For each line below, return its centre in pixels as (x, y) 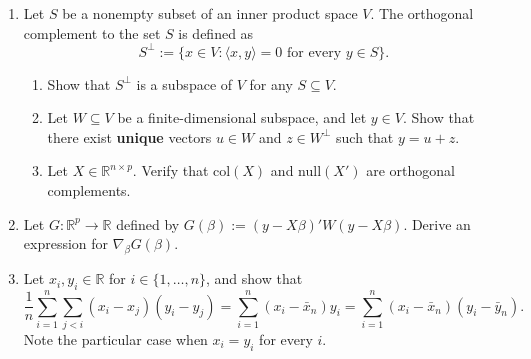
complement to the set (92, 32)
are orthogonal (410, 170)
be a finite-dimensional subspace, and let (242, 117)
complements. (89, 190)
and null (296, 170)
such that (365, 136)
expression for (66, 243)
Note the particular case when (115, 338)
